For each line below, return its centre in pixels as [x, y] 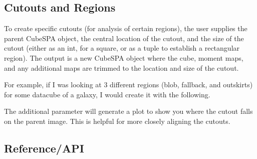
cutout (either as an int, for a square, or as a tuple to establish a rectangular [122, 48]
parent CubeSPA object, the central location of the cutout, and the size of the [124, 38]
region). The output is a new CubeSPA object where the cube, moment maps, [124, 57]
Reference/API [44, 148]
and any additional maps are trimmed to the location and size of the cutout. [121, 67]
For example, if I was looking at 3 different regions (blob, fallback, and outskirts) [128, 85]
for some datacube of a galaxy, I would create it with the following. [107, 94]
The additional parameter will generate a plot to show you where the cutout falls [128, 111]
